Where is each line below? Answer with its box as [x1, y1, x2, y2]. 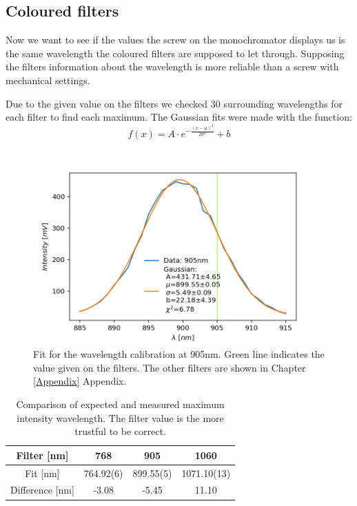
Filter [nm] [16, 447, 69, 462]
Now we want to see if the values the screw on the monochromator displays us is [6, 32, 345, 47]
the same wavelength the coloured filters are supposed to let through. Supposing [6, 45, 345, 60]
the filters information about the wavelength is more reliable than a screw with [6, 59, 339, 74]
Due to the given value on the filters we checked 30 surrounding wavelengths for [6, 96, 343, 110]
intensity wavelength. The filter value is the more [17, 410, 224, 425]
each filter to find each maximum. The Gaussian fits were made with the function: [6, 110, 352, 124]
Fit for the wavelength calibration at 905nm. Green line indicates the [33, 347, 325, 361]
